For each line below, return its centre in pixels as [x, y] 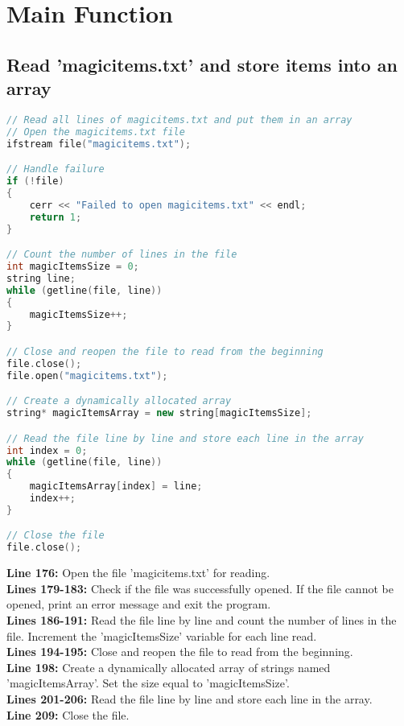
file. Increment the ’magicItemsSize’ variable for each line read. [162, 635]
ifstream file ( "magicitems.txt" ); [99, 144]
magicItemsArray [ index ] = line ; [116, 487]
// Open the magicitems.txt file [96, 132]
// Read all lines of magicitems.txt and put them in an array [179, 120]
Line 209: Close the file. [68, 714]
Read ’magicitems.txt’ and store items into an [202, 64]
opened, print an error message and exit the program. [139, 604]
